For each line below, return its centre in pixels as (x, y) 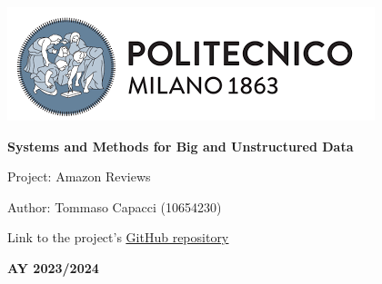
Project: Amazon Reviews (79, 176)
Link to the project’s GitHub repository (118, 237)
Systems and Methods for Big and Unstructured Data (181, 146)
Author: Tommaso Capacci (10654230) (115, 206)
